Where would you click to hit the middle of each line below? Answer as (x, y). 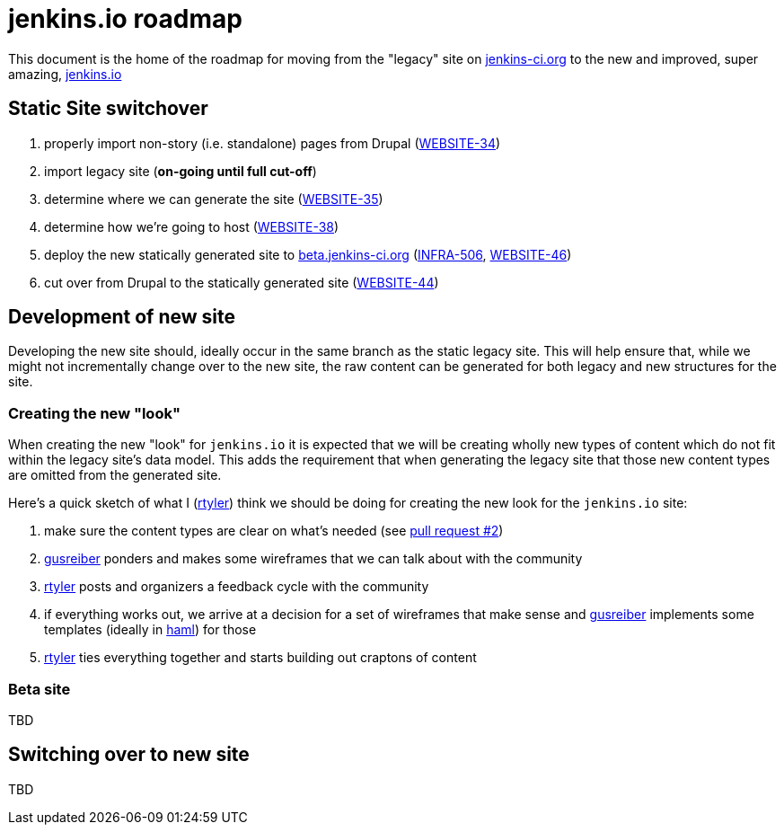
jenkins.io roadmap (125, 19)
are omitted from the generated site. (115, 475)
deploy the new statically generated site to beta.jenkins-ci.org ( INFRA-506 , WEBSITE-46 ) (308, 254)
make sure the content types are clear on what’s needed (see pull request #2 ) (274, 531)
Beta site (40, 689)
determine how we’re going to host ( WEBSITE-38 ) (192, 226)
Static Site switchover (108, 109)
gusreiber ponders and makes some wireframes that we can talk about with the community (313, 559)
